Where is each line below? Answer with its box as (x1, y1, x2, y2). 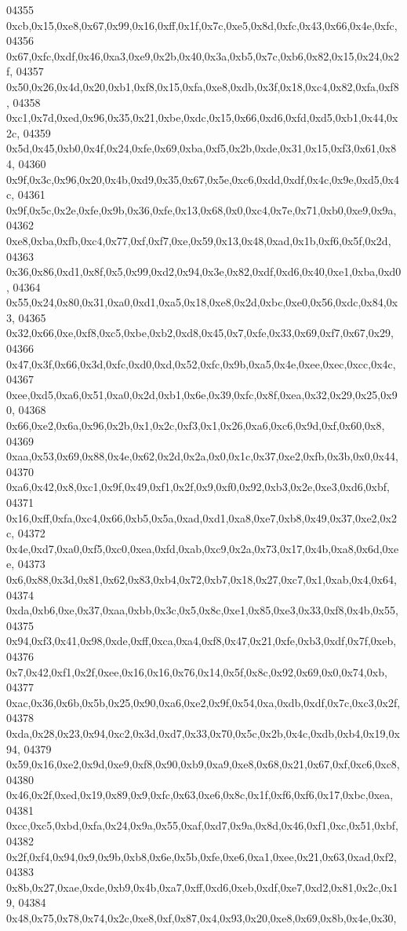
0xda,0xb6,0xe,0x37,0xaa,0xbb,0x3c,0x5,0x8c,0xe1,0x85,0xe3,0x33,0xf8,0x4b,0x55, (6, 602, 398, 618)
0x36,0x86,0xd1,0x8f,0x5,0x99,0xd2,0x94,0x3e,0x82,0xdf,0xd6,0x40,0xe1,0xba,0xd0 (6, 263, 402, 280)
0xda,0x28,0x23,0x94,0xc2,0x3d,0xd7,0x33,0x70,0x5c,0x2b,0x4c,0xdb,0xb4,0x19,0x (6, 724, 400, 741)
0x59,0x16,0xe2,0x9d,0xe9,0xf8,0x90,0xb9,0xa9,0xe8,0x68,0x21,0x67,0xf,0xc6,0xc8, (6, 756, 400, 772)
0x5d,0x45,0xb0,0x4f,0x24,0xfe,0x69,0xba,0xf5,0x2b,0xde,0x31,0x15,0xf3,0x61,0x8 (6, 140, 397, 156)
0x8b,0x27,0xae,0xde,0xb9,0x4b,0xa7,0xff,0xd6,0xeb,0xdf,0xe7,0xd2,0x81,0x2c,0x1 (6, 878, 398, 895)
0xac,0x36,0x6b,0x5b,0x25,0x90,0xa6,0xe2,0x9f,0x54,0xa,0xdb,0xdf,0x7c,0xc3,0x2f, (6, 694, 401, 710)
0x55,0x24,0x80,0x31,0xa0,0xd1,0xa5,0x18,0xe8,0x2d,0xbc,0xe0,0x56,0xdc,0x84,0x (6, 294, 398, 310)
